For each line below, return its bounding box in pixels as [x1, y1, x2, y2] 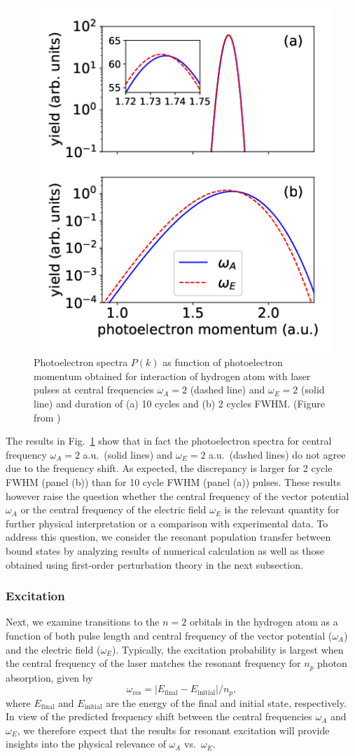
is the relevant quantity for [224, 502, 340, 517]
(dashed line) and [190, 382, 265, 397]
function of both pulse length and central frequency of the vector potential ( [6, 628, 333, 642]
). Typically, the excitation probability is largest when [112, 642, 344, 656]
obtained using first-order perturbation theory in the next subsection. [6, 557, 303, 572]
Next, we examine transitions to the [6, 614, 160, 629]
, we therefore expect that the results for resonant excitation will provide [17, 722, 330, 737]
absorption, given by [6, 670, 93, 684]
